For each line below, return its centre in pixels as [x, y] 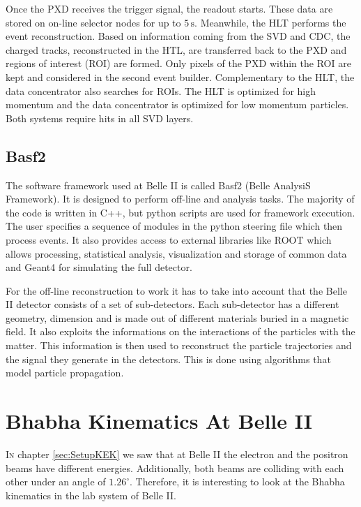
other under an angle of [56, 482]
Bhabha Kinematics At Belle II [159, 421]
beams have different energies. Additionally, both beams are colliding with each [175, 468]
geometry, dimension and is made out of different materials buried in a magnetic [177, 317]
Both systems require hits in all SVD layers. [100, 118]
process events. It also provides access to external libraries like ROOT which [169, 239]
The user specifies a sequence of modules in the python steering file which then [174, 226]
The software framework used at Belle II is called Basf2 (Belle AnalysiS [158, 185]
